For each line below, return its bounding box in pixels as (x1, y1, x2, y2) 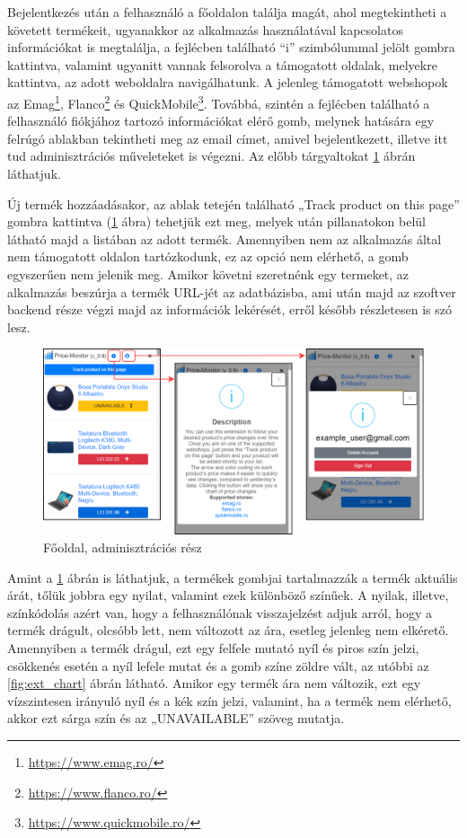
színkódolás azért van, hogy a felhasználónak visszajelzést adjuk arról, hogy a (7, 603, 433, 622)
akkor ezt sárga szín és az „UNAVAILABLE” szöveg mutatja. (7, 709, 345, 728)
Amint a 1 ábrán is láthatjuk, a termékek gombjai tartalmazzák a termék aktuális (7, 568, 458, 587)
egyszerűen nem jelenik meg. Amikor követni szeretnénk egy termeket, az (7, 264, 410, 283)
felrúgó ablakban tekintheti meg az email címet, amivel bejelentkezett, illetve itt (7, 128, 448, 147)
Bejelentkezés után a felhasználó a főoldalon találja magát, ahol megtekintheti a (7, 3, 447, 21)
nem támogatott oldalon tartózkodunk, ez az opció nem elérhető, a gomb (7, 247, 409, 266)
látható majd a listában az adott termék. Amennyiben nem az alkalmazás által (7, 229, 442, 248)
